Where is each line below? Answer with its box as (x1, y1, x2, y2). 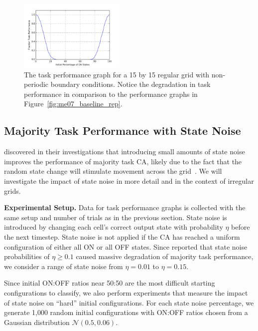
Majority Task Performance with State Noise (4, 123, 241, 138)
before (231, 222, 250, 232)
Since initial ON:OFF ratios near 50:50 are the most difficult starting (4, 278, 215, 288)
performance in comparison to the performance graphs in (24, 88, 198, 99)
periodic (24, 79, 49, 89)
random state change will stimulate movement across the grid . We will (4, 166, 222, 176)
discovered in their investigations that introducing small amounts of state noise (4, 146, 245, 157)
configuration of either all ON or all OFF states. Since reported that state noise (4, 241, 248, 252)
